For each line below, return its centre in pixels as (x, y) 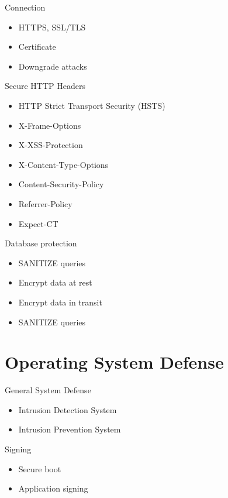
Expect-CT (38, 223)
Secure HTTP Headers (45, 86)
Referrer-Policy (45, 203)
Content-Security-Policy (61, 184)
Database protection (41, 243)
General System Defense (48, 390)
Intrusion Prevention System (70, 429)
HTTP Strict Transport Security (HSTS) (92, 105)
